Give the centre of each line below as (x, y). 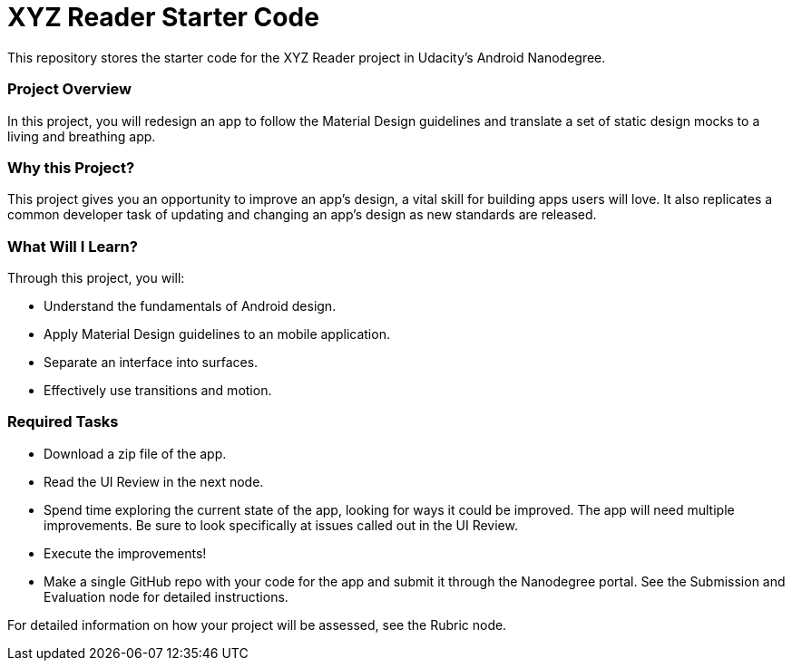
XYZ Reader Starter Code (163, 17)
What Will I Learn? (73, 246)
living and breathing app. (82, 136)
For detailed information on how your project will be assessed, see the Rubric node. (257, 624)
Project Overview (70, 89)
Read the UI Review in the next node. (154, 481)
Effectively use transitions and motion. (158, 390)
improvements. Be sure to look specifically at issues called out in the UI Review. (281, 525)
